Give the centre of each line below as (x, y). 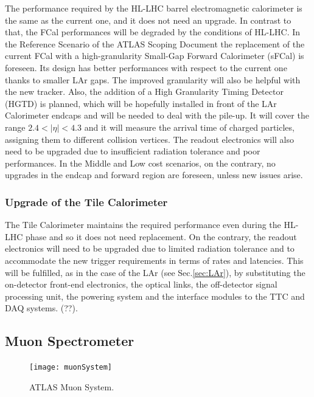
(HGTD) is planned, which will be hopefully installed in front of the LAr (141, 103)
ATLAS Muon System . (72, 386)
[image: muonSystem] (71, 368)
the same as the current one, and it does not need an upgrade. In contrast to (148, 20)
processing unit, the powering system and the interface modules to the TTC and (155, 296)
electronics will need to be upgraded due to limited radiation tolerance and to (150, 248)
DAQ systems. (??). (41, 308)
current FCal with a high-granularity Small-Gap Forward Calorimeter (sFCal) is (155, 56)
